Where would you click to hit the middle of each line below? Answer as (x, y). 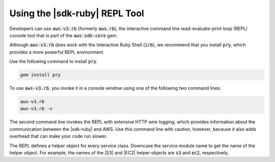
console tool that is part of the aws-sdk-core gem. (64, 35)
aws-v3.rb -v (36, 109)
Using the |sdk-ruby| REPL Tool (77, 13)
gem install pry (40, 75)
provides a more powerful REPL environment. (57, 52)
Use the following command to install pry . (53, 62)
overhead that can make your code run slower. (58, 136)
